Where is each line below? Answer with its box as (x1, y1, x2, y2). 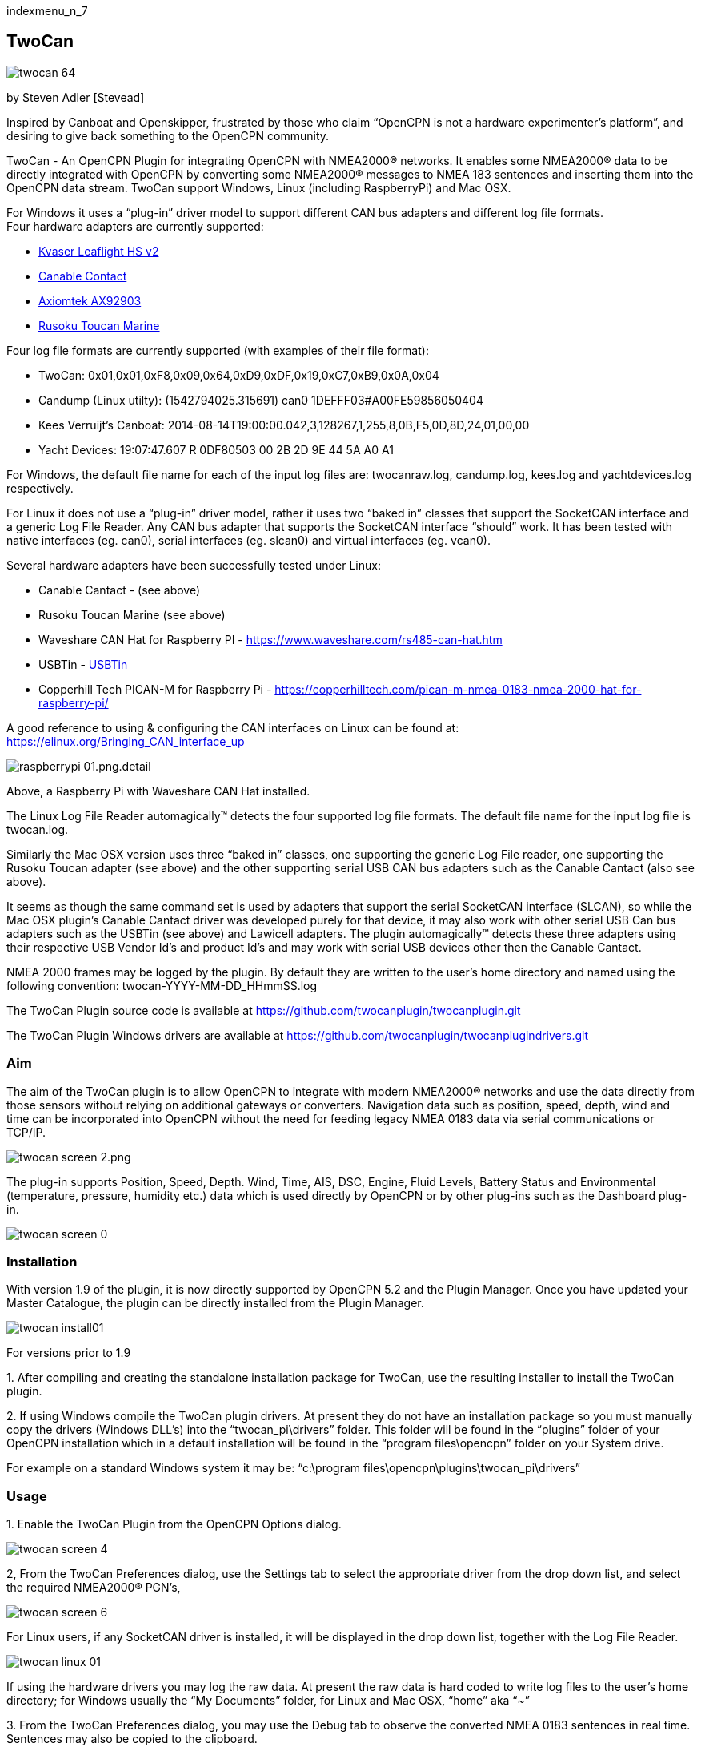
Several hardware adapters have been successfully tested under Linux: (6, 558, 381, 572)
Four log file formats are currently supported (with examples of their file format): (6, 343, 429, 357)
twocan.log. (6, 822, 69, 836)
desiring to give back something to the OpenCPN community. (6, 128, 330, 143)
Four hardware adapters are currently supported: (6, 219, 264, 233)
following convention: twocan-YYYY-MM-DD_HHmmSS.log (6, 978, 318, 992)
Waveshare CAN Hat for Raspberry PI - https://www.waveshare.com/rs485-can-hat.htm (38, 632, 503, 646)
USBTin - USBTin (38, 657, 128, 671)
